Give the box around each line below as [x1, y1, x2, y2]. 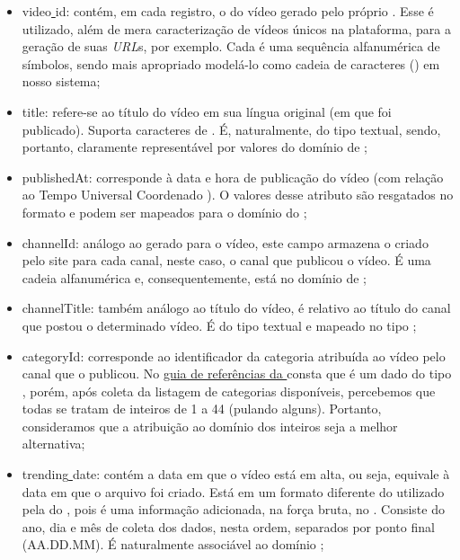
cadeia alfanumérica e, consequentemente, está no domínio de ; [22, 268, 367, 287]
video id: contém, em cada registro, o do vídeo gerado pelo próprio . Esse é [22, 2, 434, 20]
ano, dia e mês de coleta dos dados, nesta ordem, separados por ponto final [22, 517, 435, 536]
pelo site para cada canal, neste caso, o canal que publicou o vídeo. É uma [22, 251, 431, 270]
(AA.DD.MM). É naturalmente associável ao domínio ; [22, 535, 324, 554]
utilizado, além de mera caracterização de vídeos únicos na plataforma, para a [22, 19, 451, 38]
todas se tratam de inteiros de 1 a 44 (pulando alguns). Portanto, [22, 399, 382, 418]
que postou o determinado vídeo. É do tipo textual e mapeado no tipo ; [22, 316, 417, 334]
